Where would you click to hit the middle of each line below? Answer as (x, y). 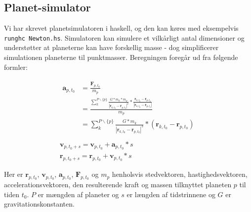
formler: (16, 67)
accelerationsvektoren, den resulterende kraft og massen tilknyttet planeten (118, 185)
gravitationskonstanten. (39, 204)
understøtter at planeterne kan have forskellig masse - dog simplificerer (111, 47)
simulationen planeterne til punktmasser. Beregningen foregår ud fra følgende (121, 57)
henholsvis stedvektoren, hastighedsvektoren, (180, 174)
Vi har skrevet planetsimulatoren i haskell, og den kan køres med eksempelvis (121, 28)
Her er (14, 174)
